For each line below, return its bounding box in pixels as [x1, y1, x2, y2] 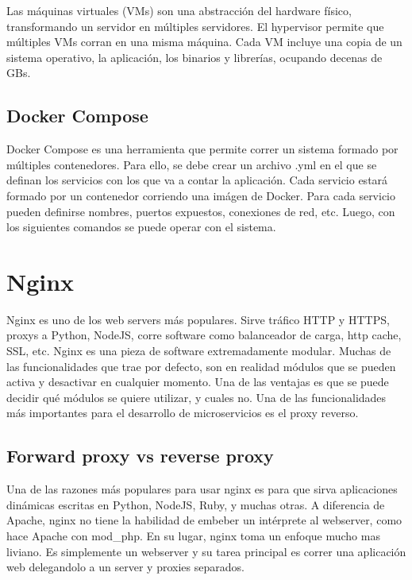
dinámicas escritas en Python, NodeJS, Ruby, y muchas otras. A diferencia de [6, 496, 385, 512]
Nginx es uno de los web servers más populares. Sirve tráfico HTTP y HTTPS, [6, 311, 390, 327]
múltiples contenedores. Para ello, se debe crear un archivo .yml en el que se [6, 156, 377, 172]
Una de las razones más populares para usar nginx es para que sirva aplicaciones [6, 481, 398, 497]
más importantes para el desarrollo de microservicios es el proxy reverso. [6, 404, 359, 421]
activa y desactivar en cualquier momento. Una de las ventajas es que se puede [6, 373, 389, 390]
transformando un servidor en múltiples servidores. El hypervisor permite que [6, 17, 384, 34]
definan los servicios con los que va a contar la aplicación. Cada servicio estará [6, 172, 388, 188]
